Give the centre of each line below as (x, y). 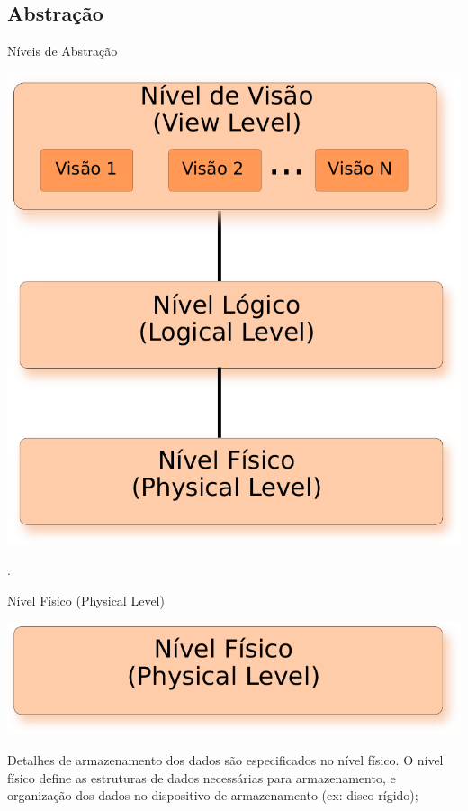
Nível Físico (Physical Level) (86, 600)
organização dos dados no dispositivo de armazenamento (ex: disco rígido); (213, 795)
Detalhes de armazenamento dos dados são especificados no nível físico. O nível (225, 760)
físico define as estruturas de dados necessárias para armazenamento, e (202, 777)
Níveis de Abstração (63, 51)
